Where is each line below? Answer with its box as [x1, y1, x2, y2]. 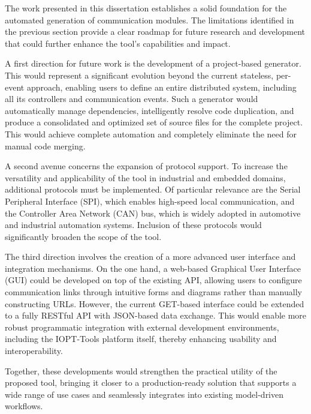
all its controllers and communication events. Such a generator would [5, 92, 258, 105]
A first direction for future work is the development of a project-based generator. [5, 57, 301, 70]
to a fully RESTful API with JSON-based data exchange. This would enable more [5, 309, 307, 322]
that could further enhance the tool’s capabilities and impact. [5, 37, 231, 49]
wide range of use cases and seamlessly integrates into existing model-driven [5, 388, 284, 400]
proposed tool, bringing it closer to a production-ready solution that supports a [5, 376, 297, 389]
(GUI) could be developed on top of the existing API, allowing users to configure [5, 274, 302, 286]
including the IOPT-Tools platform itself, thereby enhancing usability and [5, 332, 277, 345]
